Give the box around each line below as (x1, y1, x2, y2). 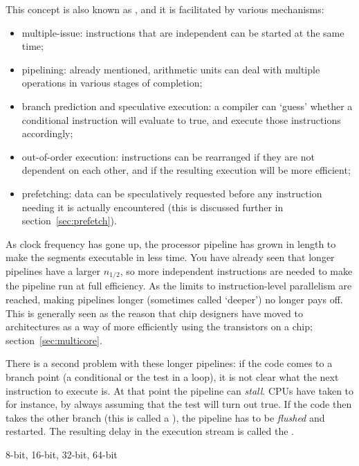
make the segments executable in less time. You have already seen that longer (6, 250, 335, 265)
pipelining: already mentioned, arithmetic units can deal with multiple (21, 62, 320, 76)
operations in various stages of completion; (21, 75, 203, 90)
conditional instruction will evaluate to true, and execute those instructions (21, 112, 341, 127)
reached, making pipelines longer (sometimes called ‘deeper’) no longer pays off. (6, 292, 343, 306)
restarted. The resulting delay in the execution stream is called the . (6, 424, 294, 438)
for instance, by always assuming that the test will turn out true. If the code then (6, 397, 352, 411)
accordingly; (21, 126, 73, 141)
